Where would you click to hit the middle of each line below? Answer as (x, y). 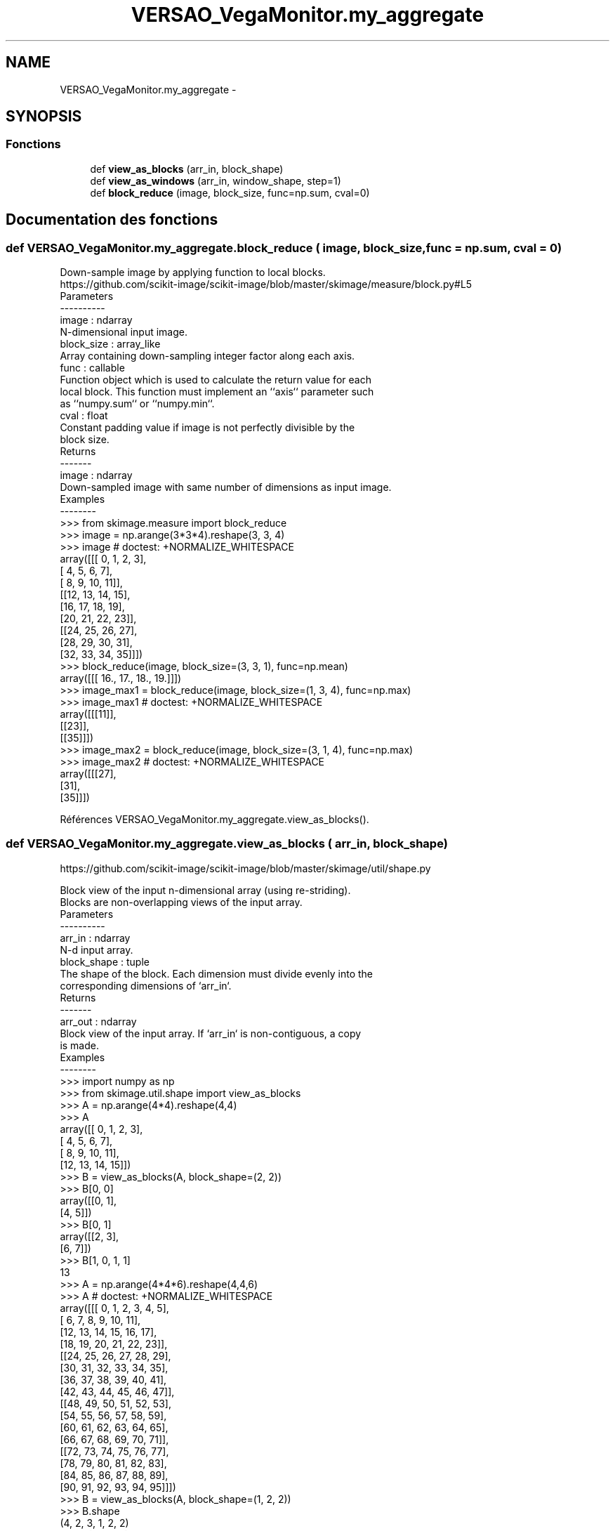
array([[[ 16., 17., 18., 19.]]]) (121, 678)
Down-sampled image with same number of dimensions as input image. (226, 487)
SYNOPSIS (44, 117)
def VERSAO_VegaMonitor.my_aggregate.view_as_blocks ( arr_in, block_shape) (227, 844)
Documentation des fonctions (112, 220)
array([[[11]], (88, 714)
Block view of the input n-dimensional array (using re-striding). (205, 890)
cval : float (84, 416)
